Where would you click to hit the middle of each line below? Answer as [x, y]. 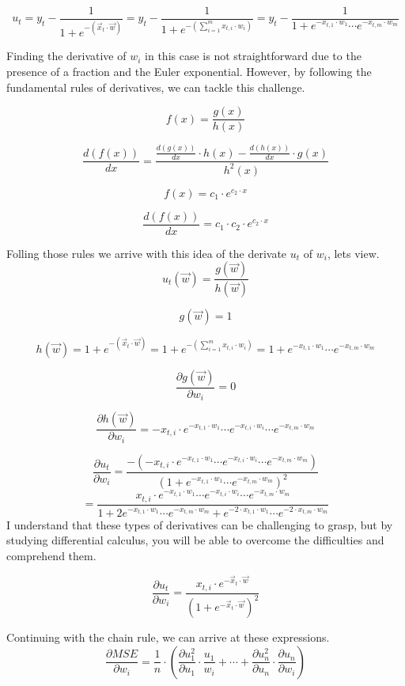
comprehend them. [51, 555]
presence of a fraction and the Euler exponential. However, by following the [189, 71]
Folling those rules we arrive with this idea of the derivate [147, 253]
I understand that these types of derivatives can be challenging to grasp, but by [200, 524]
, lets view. [353, 253]
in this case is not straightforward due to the [253, 56]
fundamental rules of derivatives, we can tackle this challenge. [156, 87]
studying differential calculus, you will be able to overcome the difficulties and [195, 540]
